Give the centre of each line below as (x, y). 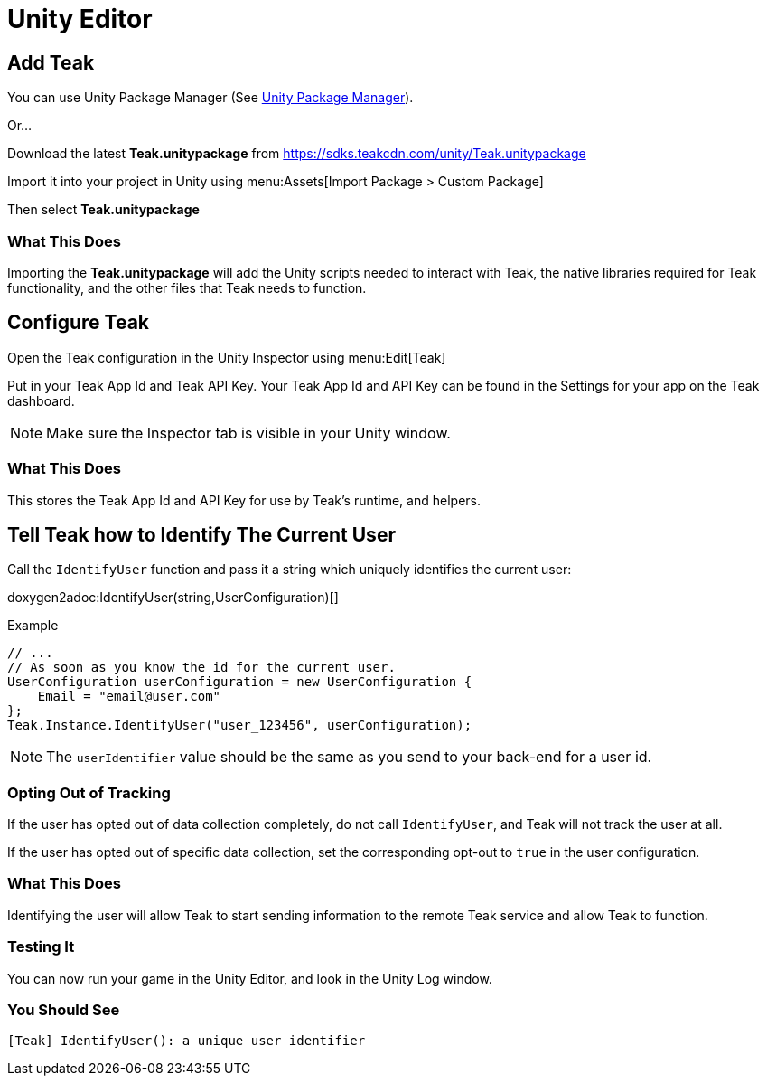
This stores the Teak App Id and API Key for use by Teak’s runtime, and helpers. (244, 500)
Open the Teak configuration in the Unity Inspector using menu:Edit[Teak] (227, 357)
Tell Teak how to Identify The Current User (201, 534)
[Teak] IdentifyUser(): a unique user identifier (187, 1041)
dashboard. (41, 400)
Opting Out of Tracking (89, 792)
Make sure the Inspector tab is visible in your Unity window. (248, 433)
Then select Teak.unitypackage (103, 210)
